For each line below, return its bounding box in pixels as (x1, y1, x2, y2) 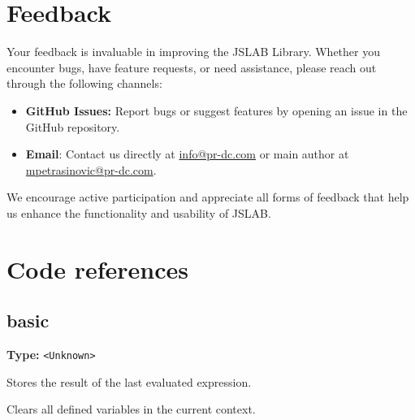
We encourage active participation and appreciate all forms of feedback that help (6, 188, 409, 206)
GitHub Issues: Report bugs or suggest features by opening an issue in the (25, 102, 408, 119)
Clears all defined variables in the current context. (6, 401, 256, 418)
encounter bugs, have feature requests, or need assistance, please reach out (6, 58, 377, 76)
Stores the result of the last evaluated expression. (6, 373, 252, 390)
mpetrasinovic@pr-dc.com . (25, 161, 157, 178)
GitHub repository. (25, 118, 120, 135)
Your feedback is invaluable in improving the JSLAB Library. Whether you (6, 43, 380, 60)
